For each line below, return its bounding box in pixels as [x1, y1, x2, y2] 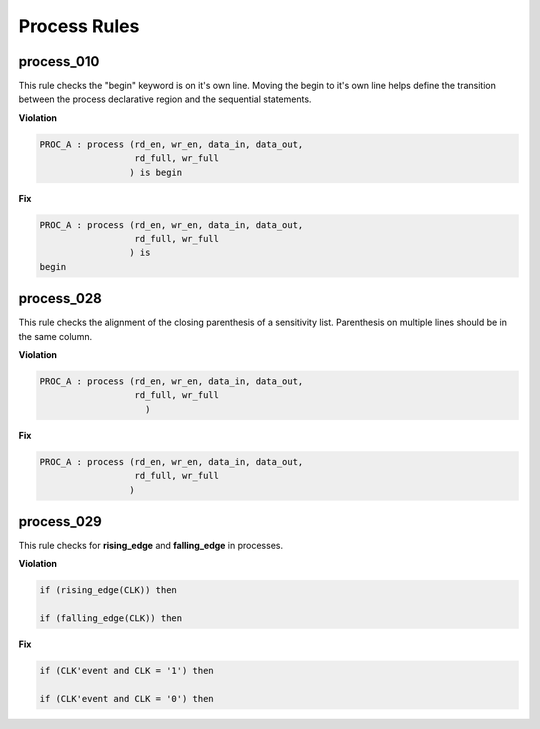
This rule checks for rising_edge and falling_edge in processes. [18, 540, 284, 552]
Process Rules [18, 15, 140, 37]
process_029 [18, 513, 102, 530]
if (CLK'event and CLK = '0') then [39, 693, 214, 704]
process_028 [18, 290, 102, 307]
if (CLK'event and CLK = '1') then [39, 665, 214, 677]
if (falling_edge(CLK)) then [39, 613, 183, 624]
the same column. [18, 330, 93, 342]
